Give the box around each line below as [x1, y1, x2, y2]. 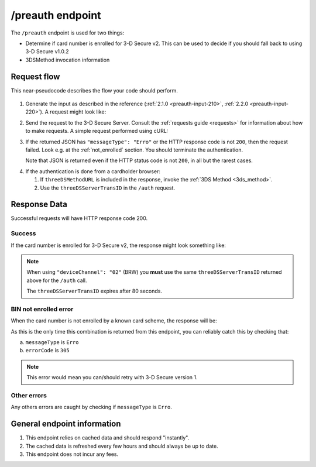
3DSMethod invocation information [25, 56, 110, 63]
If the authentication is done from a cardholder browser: [25, 167, 161, 175]
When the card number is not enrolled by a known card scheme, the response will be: [11, 317, 217, 324]
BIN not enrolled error [11, 305, 74, 313]
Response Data [11, 200, 67, 210]
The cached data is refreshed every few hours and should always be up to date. [25, 442, 219, 449]
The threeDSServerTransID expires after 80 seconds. [26, 287, 162, 295]
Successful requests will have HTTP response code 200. [11, 215, 148, 222]
